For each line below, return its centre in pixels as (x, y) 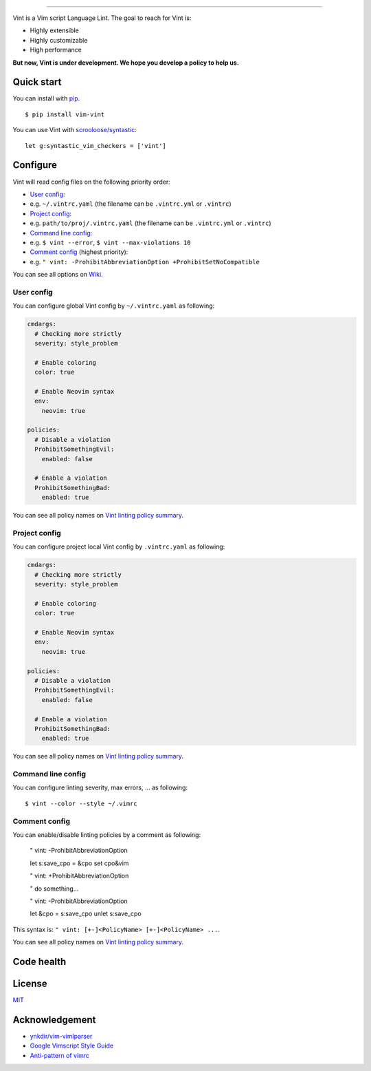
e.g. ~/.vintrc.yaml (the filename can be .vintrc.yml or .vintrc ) (131, 204)
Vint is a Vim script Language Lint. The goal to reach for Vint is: (102, 18)
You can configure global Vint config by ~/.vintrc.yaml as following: (114, 306)
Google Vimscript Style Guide (72, 1046)
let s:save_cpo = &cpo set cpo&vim (79, 863)
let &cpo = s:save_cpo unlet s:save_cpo (86, 914)
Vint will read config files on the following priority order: (92, 182)
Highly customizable (59, 40)
